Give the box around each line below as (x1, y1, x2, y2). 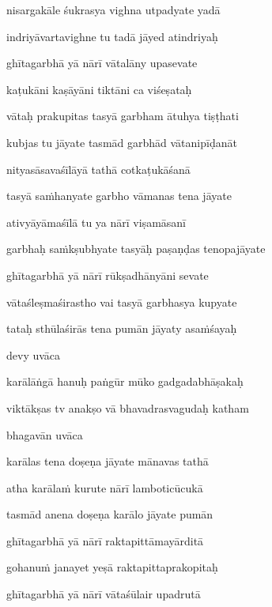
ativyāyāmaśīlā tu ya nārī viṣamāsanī (6, 213, 186, 230)
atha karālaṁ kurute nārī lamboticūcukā (6, 479, 203, 496)
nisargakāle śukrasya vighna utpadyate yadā (6, 2, 221, 17)
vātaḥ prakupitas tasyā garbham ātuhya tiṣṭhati (6, 107, 239, 124)
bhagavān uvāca (6, 426, 83, 443)
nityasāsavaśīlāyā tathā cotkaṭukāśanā (6, 160, 191, 177)
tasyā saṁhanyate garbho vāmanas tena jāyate (6, 187, 232, 204)
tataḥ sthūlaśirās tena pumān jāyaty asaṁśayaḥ (6, 320, 237, 337)
